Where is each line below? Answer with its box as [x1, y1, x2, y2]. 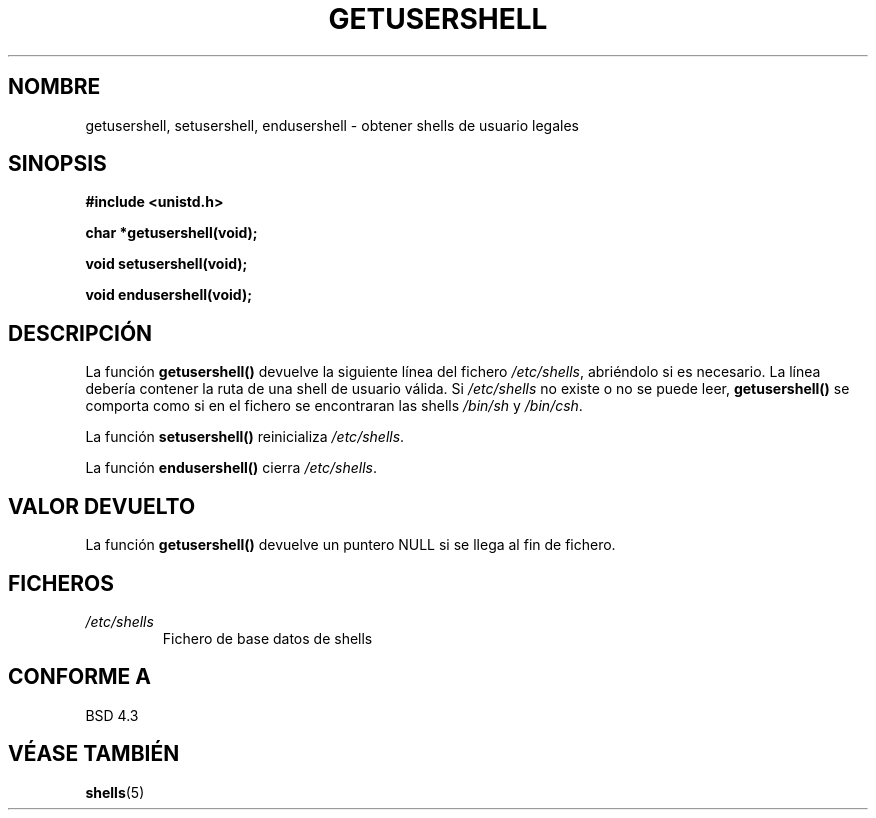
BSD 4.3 [85, 706, 139, 724]
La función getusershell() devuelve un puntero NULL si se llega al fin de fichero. [85, 536, 616, 554]
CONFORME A [8, 664, 151, 690]
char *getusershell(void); [85, 224, 258, 242]
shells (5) [85, 783, 145, 801]
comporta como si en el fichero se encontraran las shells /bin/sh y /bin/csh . [85, 397, 583, 415]
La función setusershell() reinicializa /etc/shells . [85, 428, 405, 446]
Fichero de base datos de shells [162, 629, 373, 647]
